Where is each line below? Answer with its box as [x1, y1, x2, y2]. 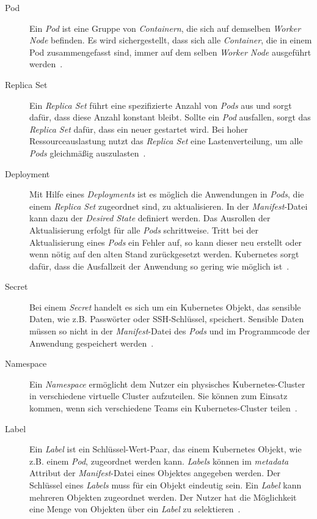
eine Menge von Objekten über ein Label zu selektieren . [29, 502, 241, 515]
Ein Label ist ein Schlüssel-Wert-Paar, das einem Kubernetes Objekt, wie [29, 443, 302, 455]
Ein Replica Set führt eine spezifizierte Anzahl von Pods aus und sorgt [29, 98, 292, 111]
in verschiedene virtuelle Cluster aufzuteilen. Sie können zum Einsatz [29, 389, 288, 402]
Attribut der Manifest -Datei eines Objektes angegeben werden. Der [29, 466, 281, 479]
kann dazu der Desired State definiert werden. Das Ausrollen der [29, 212, 271, 224]
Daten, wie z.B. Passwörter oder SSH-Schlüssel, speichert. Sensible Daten [29, 312, 304, 325]
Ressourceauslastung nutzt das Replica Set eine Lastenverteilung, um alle [29, 134, 303, 147]
